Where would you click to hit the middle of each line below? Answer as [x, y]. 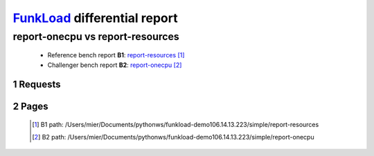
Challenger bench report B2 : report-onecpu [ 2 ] [115, 65]
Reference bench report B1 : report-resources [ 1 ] [116, 55]
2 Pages [30, 107]
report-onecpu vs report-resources [96, 37]
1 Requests [37, 85]
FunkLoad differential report [95, 18]
